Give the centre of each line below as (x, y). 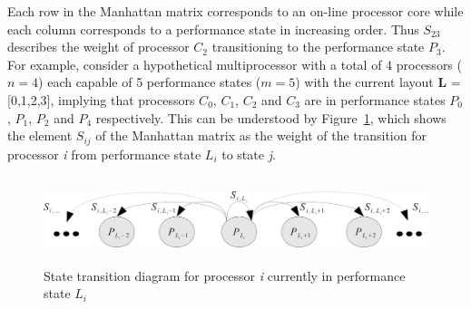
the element (40, 135)
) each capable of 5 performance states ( (150, 82)
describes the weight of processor (98, 47)
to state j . (249, 154)
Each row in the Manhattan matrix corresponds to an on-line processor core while (235, 11)
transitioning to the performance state (318, 47)
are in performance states (375, 99)
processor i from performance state (104, 154)
